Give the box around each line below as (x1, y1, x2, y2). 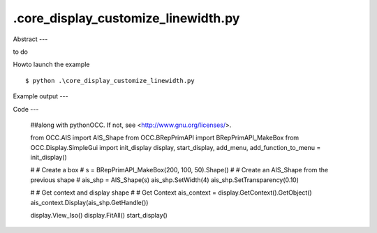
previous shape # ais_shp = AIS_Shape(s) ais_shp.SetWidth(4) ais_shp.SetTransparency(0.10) (30, 175, 300, 184)
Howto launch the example (13, 60, 90, 69)
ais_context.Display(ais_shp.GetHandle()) (30, 198, 149, 206)
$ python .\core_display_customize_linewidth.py (25, 77, 195, 84)
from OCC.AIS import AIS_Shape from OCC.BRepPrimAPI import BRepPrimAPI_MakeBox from (30, 133, 300, 142)
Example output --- (13, 92, 69, 100)
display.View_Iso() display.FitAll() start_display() (30, 211, 168, 220)
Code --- (13, 105, 39, 113)
